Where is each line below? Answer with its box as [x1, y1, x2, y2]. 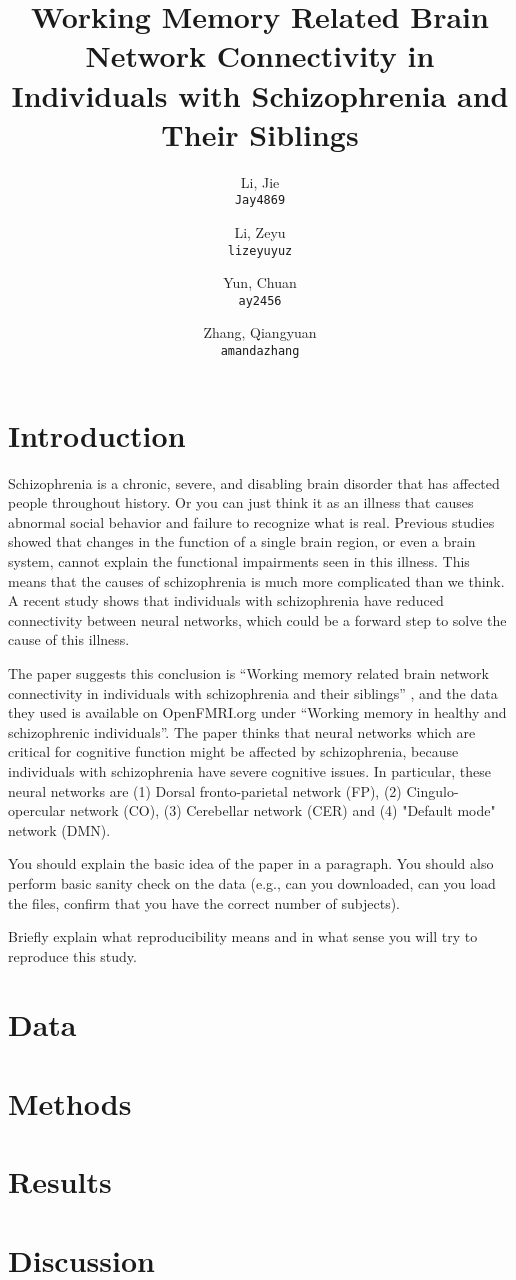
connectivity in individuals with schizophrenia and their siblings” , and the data [8, 682, 498, 703]
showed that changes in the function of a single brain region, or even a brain [8, 531, 476, 552]
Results [8, 1161, 112, 1202]
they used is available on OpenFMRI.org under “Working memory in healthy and [8, 702, 507, 723]
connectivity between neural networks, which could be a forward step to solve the [8, 609, 507, 630]
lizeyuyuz [227, 243, 293, 258]
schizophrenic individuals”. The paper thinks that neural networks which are [8, 721, 476, 742]
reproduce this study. [8, 945, 137, 966]
